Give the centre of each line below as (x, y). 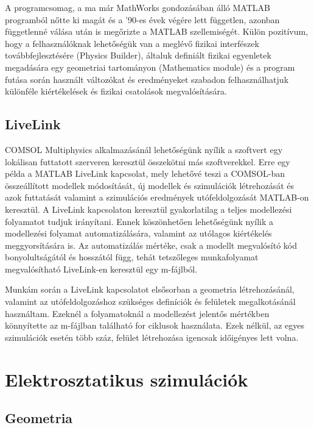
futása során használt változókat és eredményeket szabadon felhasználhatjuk (147, 79)
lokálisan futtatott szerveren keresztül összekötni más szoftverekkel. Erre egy (148, 161)
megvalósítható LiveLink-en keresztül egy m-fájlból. (101, 269)
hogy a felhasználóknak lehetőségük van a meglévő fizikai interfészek (132, 43)
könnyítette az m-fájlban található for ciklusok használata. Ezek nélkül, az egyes (155, 325)
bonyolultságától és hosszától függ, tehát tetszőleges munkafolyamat (132, 257)
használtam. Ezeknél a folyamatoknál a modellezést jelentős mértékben (137, 313)
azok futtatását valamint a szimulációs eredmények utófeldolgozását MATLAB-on (157, 197)
